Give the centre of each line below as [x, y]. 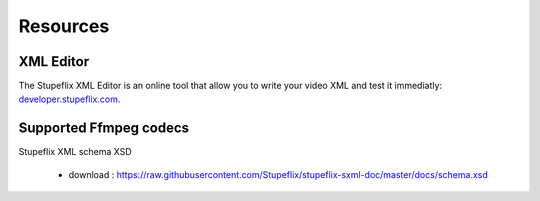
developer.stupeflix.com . [69, 99]
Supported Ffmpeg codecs [104, 128]
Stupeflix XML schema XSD [75, 152]
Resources [64, 26]
